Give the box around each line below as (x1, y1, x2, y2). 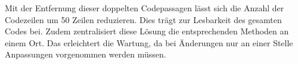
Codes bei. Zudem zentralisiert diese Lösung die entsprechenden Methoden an (5, 25, 289, 37)
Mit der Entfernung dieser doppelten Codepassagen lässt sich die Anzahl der (5, 2, 284, 14)
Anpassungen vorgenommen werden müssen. (5, 48, 166, 60)
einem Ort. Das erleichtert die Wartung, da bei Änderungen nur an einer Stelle (5, 36, 293, 49)
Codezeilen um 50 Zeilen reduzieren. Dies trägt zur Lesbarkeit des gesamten (5, 13, 282, 25)
